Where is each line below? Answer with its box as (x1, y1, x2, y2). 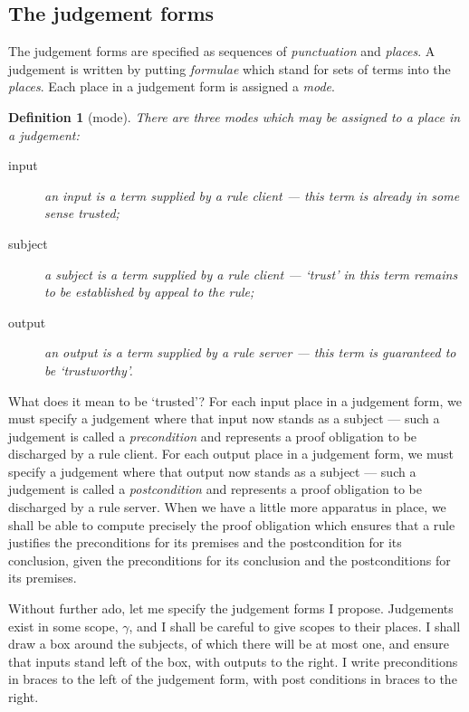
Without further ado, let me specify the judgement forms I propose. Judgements (8, 599, 454, 618)
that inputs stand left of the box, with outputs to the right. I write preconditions (8, 651, 458, 670)
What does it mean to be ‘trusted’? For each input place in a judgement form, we (8, 391, 462, 410)
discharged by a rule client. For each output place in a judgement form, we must (8, 444, 455, 463)
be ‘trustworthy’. (44, 360, 133, 379)
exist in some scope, (8, 616, 119, 635)
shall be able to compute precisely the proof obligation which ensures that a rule (8, 515, 455, 534)
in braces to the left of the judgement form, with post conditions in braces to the (8, 669, 457, 688)
